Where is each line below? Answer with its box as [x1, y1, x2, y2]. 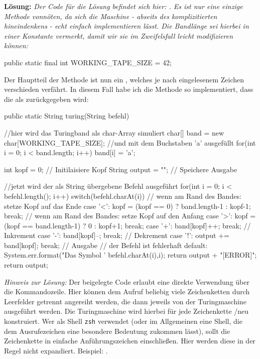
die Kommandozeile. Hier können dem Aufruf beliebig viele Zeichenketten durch [4, 286, 250, 297]
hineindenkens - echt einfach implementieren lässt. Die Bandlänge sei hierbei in [4, 21, 249, 31]
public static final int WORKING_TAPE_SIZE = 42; [4, 57, 172, 67]
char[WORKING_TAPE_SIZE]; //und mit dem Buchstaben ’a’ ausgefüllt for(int [4, 137, 256, 148]
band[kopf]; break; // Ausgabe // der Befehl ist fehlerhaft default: [4, 240, 208, 250]
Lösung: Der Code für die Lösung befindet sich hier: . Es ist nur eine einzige [4, 1, 243, 11]
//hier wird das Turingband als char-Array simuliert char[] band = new [4, 127, 224, 138]
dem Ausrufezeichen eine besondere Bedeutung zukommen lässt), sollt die [4, 325, 230, 336]
